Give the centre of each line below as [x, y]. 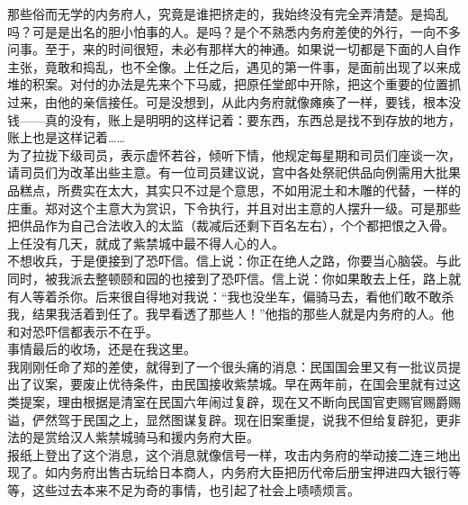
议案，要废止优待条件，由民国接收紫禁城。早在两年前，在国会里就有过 [240, 384]
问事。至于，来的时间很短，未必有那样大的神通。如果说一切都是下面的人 [221, 49]
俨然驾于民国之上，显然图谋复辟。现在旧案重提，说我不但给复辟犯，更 [240, 419]
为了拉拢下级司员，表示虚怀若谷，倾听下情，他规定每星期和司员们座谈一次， [234, 154]
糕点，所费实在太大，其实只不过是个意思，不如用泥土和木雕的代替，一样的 [240, 189]
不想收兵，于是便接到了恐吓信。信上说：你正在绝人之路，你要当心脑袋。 [221, 261]
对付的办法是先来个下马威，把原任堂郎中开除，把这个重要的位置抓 [265, 84]
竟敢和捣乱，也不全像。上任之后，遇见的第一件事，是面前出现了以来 [246, 66]
